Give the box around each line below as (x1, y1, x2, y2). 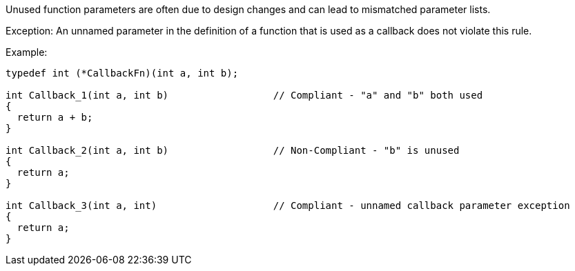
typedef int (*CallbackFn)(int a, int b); (6, 68, 239, 79)
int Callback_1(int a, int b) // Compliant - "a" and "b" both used (6, 90, 483, 101)
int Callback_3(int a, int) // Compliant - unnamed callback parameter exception (6, 200, 570, 211)
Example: (6, 46, 48, 58)
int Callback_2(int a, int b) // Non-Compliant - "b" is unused (6, 145, 460, 156)
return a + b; (17, 112, 93, 123)
